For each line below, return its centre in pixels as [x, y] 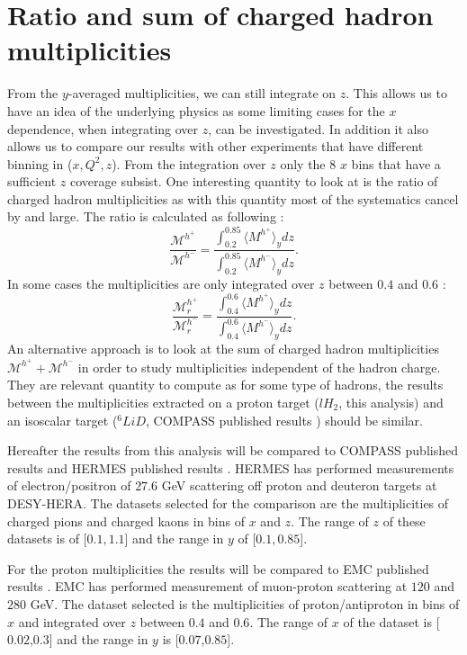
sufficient [32, 181]
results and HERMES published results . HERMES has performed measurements [231, 467]
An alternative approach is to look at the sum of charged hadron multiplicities [223, 349]
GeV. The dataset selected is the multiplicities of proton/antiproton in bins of [245, 603]
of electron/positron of [69, 485]
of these [404, 520]
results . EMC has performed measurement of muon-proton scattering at [207, 586]
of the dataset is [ [391, 621]
